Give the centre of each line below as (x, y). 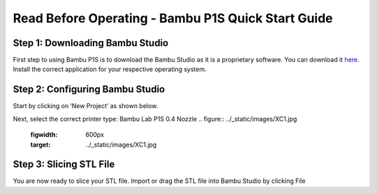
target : (40, 144)
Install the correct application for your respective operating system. (110, 69)
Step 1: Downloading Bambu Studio (91, 43)
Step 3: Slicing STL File (64, 164)
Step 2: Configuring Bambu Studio (89, 90)
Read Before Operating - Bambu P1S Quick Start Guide (173, 18)
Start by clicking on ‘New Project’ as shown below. (86, 106)
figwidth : (44, 135)
